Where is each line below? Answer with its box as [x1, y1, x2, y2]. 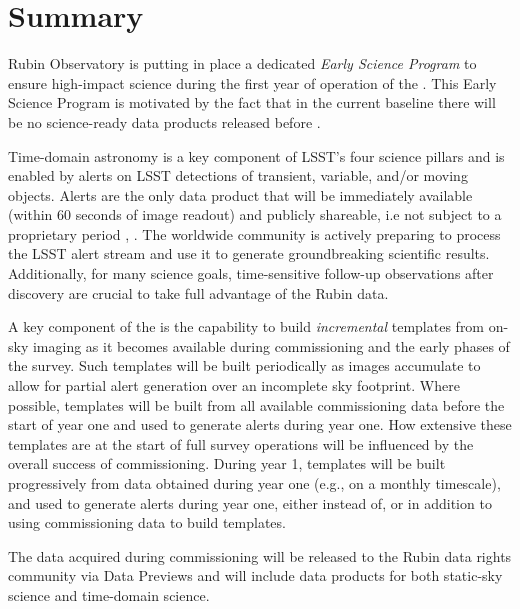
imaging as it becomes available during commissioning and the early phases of [32, 335, 510, 356]
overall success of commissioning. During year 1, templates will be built [8, 453, 446, 474]
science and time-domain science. [8, 584, 210, 605]
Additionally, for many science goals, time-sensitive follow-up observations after [8, 263, 494, 284]
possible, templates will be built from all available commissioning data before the [8, 394, 505, 415]
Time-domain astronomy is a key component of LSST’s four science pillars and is [8, 145, 505, 166]
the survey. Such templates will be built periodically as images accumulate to [8, 355, 481, 376]
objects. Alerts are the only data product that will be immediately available [8, 184, 473, 205]
